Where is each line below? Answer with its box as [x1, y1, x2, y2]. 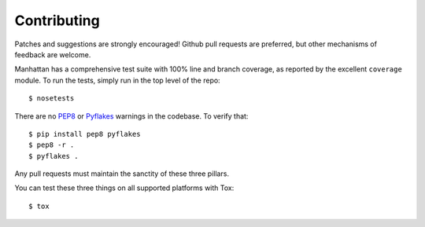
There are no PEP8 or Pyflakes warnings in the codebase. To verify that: [14, 111, 249, 121]
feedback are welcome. [14, 49, 91, 59]
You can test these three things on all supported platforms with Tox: [14, 183, 235, 192]
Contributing [14, 12, 100, 29]
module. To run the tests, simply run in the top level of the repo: [14, 75, 220, 85]
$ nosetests [28, 94, 75, 103]
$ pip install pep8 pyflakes [28, 130, 141, 138]
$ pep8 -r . [28, 141, 75, 149]
